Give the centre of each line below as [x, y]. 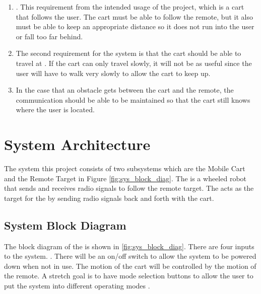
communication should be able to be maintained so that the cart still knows [133, 99]
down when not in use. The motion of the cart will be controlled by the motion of [130, 266]
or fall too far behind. [49, 36]
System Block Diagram [65, 225]
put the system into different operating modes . [77, 286]
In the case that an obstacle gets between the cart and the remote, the [125, 90]
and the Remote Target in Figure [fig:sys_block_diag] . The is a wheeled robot [125, 178]
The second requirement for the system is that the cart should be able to [128, 53]
